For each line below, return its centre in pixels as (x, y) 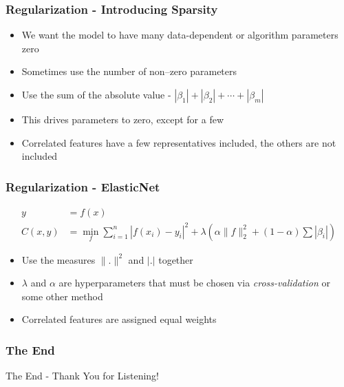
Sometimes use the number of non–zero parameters (129, 71)
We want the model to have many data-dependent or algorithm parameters (180, 35)
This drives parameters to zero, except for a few (123, 119)
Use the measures (58, 259)
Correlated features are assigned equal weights (119, 319)
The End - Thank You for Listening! (82, 376)
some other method (62, 296)
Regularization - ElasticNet (83, 186)
